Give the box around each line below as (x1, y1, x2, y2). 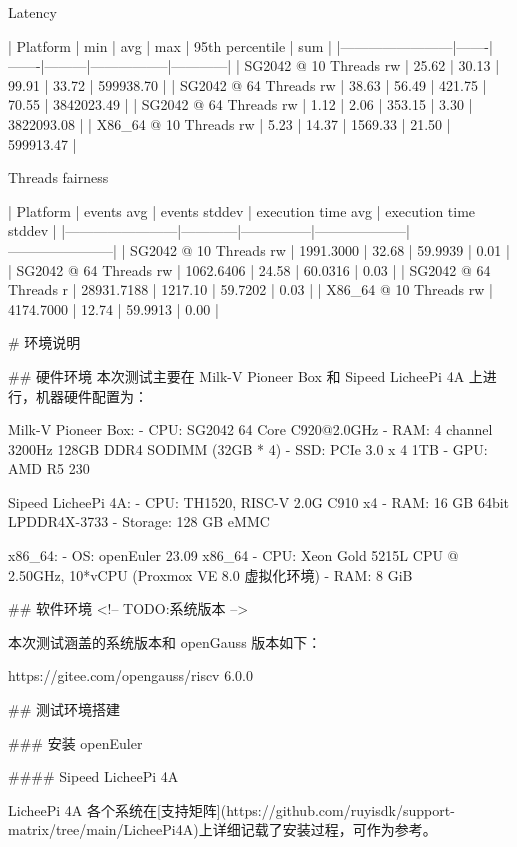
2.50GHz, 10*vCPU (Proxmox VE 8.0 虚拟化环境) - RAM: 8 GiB (8, 564, 413, 585)
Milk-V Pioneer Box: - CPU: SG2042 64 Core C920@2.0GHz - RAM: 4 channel (8, 419, 493, 440)
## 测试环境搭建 (8, 699, 120, 720)
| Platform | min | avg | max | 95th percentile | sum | (8, 35, 332, 56)
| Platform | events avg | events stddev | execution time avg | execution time (8, 200, 476, 221)
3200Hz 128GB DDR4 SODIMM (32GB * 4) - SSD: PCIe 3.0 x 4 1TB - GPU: (8, 438, 488, 459)
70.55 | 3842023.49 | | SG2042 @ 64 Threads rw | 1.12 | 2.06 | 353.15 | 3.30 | (8, 94, 473, 115)
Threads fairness (8, 167, 109, 188)
